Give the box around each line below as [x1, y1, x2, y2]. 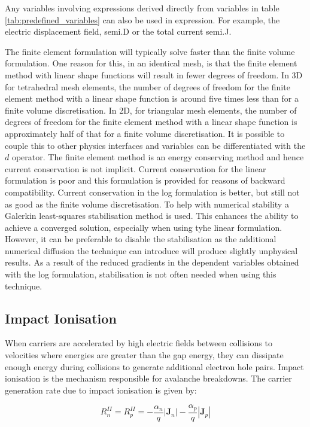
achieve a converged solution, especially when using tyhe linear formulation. [5, 221, 282, 233]
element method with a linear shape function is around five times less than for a [5, 92, 299, 105]
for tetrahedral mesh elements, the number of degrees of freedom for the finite [5, 80, 290, 93]
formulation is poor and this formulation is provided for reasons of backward [5, 174, 285, 187]
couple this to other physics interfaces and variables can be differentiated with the [5, 139, 306, 151]
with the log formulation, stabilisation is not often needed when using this [5, 268, 276, 280]
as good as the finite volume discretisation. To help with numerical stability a [5, 197, 289, 210]
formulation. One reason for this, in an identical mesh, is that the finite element [5, 57, 297, 69]
